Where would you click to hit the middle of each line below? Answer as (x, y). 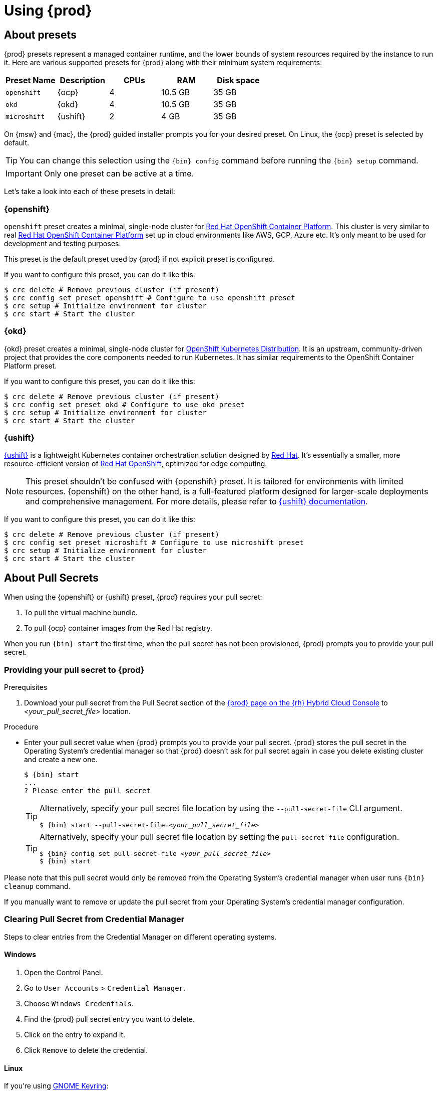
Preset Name (31, 80)
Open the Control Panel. (64, 972)
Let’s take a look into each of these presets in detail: (90, 192)
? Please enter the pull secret (87, 791)
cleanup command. (37, 886)
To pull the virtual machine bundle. (81, 613)
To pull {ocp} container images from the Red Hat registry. (118, 628)
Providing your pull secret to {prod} (74, 670)
